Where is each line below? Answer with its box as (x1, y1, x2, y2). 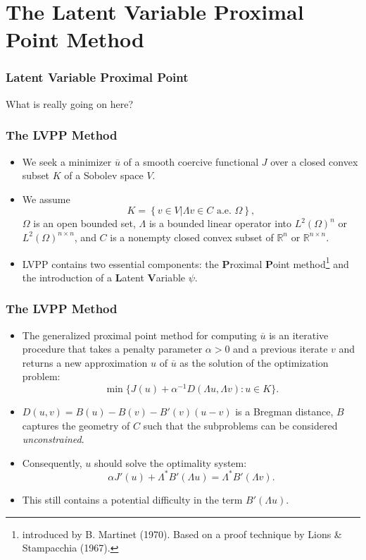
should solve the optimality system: (94, 455, 247, 470)
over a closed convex (270, 154, 358, 169)
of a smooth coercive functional (123, 154, 259, 169)
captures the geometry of (22, 418, 130, 432)
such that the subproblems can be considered (143, 418, 338, 432)
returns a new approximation (22, 355, 148, 370)
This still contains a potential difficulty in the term (22, 492, 243, 506)
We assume (22, 191, 70, 206)
